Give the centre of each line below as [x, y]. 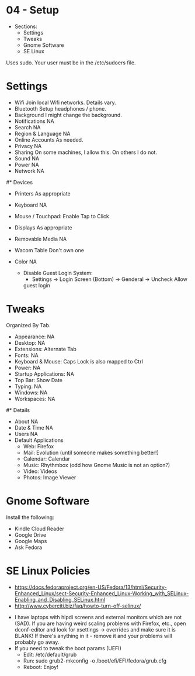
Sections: [26, 26]
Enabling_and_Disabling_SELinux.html [60, 599]
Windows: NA [31, 392]
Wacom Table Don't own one [49, 250]
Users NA [26, 434]
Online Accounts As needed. [49, 140]
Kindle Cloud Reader [39, 529]
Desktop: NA [30, 342]
